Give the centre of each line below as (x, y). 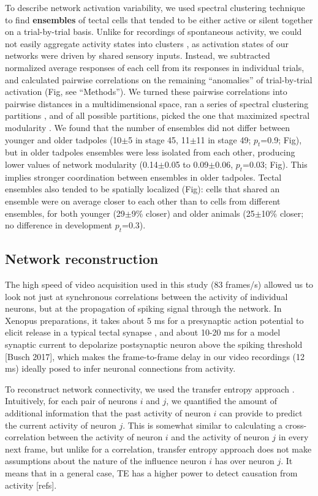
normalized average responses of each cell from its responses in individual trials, (155, 67)
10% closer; (282, 213)
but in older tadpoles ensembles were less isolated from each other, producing (150, 152)
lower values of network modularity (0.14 (81, 164)
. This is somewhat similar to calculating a (203, 425)
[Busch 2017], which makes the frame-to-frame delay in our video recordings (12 (155, 356)
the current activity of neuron (61, 425)
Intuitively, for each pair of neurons (71, 401)
